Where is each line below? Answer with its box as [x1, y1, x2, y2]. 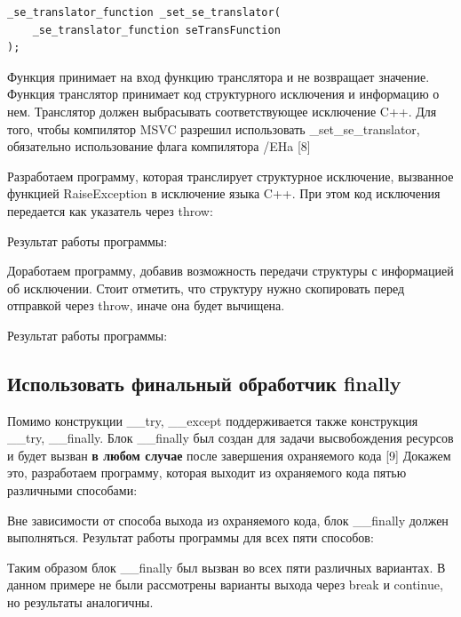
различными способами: [7, 481, 138, 500]
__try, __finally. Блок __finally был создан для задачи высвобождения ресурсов [7, 429, 454, 447]
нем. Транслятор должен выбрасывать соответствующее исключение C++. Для [7, 101, 437, 120]
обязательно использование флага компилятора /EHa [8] [7, 137, 311, 156]
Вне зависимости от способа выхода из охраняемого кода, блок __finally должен [7, 510, 449, 529]
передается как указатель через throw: [7, 201, 213, 220]
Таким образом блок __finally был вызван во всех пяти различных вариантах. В [7, 557, 446, 576]
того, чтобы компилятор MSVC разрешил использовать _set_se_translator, [7, 119, 420, 138]
